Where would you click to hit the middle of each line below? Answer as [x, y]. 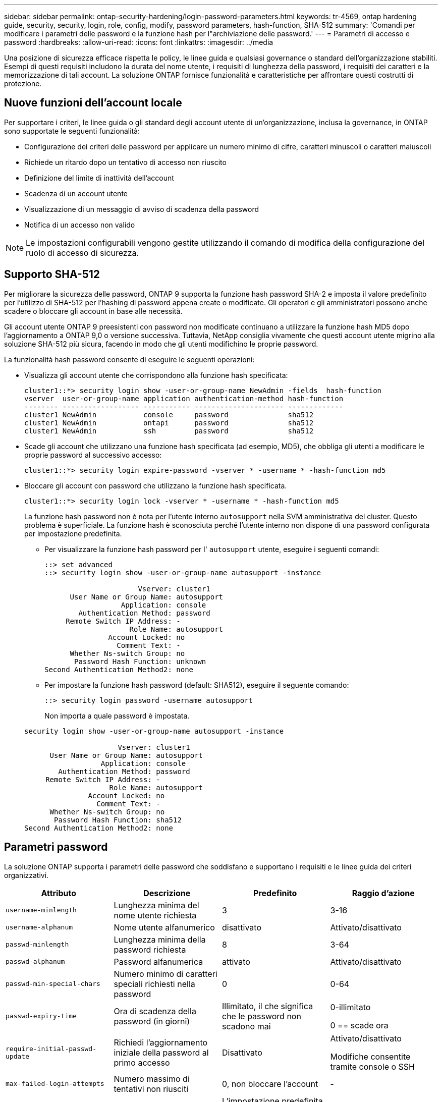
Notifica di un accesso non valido [80, 225]
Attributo [59, 893]
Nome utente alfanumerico [164, 927]
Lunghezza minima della [160, 939]
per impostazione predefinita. [73, 533]
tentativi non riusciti [151, 1089]
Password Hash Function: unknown [140, 661]
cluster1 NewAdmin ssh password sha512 [169, 431]
